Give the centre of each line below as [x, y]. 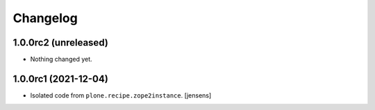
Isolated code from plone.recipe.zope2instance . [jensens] [121, 95]
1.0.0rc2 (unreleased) [61, 43]
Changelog [45, 18]
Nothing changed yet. [61, 59]
